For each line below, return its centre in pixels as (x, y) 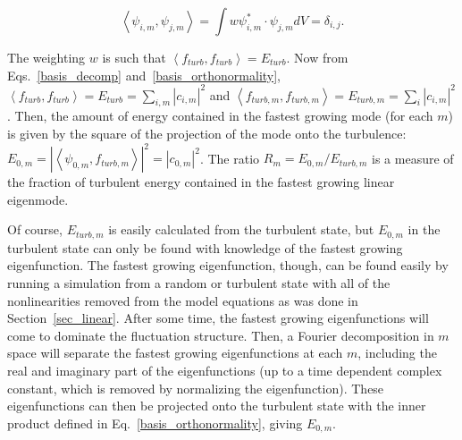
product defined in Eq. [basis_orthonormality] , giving (155, 423)
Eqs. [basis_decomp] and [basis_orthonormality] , (144, 75)
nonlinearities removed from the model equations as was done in (183, 300)
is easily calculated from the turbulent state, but (241, 229)
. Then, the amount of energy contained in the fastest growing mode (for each (220, 116)
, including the (397, 353)
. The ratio (230, 158)
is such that (134, 57)
